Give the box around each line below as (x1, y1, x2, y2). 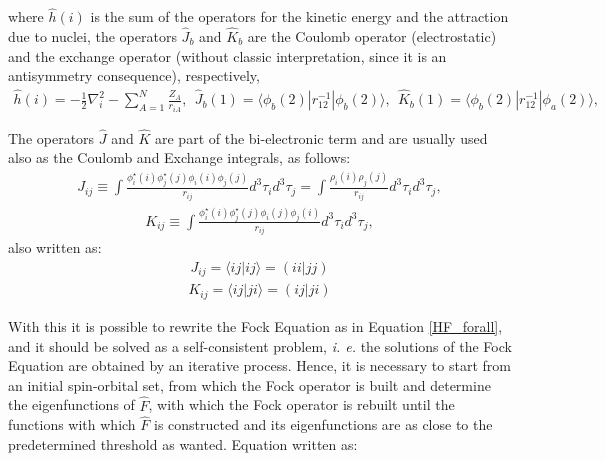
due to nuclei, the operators (8, 26, 177, 47)
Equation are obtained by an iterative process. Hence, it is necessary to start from (8, 355, 511, 376)
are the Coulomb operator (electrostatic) (247, 26, 497, 47)
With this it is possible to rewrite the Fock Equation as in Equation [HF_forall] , (8, 315, 503, 336)
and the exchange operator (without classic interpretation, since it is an (8, 45, 447, 66)
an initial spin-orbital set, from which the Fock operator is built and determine (8, 374, 491, 395)
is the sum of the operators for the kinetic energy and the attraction (90, 6, 509, 27)
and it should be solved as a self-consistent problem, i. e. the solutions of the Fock (8, 335, 512, 356)
